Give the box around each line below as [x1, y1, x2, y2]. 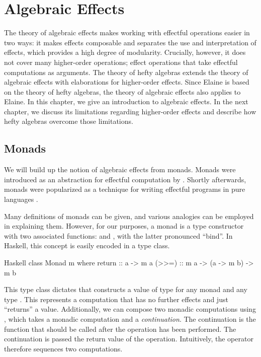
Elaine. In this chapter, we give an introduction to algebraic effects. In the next [4, 96, 248, 107]
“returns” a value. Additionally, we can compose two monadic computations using [4, 304, 256, 314]
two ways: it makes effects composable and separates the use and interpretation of [4, 37, 256, 47]
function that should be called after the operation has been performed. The [4, 323, 236, 334]
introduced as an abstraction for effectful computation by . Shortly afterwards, [4, 174, 246, 184]
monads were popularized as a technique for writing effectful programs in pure [4, 184, 245, 194]
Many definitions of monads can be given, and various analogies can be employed [4, 210, 254, 221]
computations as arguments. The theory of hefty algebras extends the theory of [4, 66, 248, 77]
